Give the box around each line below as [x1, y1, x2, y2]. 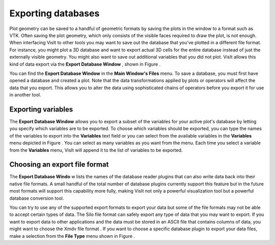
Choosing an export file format [9, 160, 109, 169]
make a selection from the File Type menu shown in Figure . [9, 233, 135, 239]
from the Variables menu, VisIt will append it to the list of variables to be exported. [9, 147, 183, 153]
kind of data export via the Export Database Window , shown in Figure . [9, 61, 161, 67]
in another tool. [9, 92, 42, 98]
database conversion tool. [9, 195, 64, 201]
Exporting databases [9, 8, 100, 19]
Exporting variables [9, 105, 73, 114]
